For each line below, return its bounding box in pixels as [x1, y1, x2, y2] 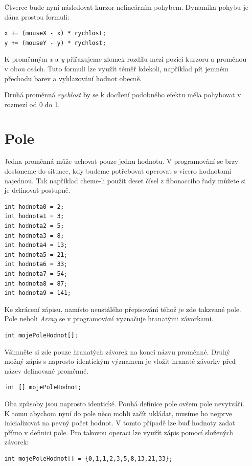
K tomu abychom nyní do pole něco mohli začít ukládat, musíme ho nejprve [4, 408, 232, 418]
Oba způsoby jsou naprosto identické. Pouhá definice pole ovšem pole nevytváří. [4, 398, 245, 408]
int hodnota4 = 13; [4, 242, 68, 249]
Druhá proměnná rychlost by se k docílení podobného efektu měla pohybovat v [4, 89, 241, 100]
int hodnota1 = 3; [4, 213, 64, 220]
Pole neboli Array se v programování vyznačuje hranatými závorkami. [4, 313, 214, 324]
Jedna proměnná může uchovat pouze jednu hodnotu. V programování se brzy [4, 156, 239, 166]
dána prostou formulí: [4, 11, 69, 22]
